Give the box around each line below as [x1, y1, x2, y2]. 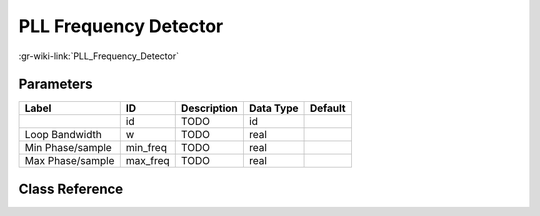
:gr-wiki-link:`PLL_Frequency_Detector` [18, 50, 180, 62]
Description [180, 101, 239, 115]
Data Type [248, 101, 299, 115]
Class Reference [18, 180, 124, 197]
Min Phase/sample [24, 141, 112, 155]
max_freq [125, 154, 170, 168]
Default [310, 101, 346, 115]
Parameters [18, 76, 93, 93]
